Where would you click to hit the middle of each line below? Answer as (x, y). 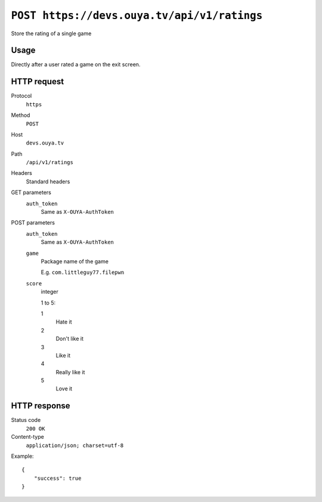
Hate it (64, 322)
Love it (64, 389)
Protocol (21, 96)
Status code (26, 420)
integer (50, 292)
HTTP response (41, 406)
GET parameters (31, 193)
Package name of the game (75, 261)
